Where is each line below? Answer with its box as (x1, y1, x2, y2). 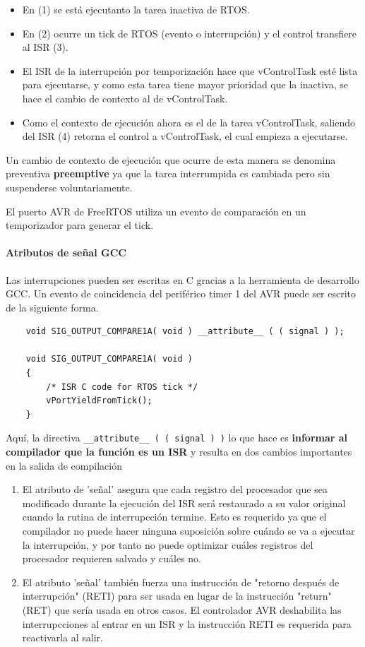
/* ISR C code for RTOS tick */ (46, 381, 198, 392)
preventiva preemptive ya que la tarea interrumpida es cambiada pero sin (6, 166, 330, 181)
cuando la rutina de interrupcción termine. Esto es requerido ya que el (22, 509, 327, 524)
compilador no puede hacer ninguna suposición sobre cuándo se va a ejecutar (22, 523, 355, 538)
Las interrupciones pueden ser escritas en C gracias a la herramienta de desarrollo (6, 272, 359, 287)
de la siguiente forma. (6, 299, 99, 314)
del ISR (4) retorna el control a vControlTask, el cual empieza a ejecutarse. (22, 129, 348, 143)
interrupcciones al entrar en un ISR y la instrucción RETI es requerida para (22, 616, 352, 631)
